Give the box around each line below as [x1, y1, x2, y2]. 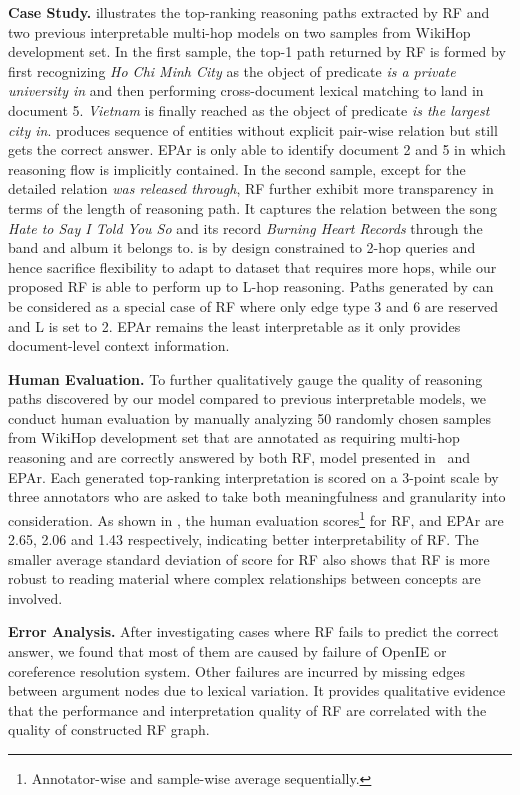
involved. [8, 587, 63, 608]
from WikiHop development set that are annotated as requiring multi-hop [8, 427, 460, 448]
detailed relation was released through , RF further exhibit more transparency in [8, 178, 494, 199]
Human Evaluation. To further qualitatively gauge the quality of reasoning [8, 368, 483, 389]
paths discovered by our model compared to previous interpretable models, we [8, 388, 487, 409]
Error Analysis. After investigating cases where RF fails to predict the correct [8, 621, 499, 642]
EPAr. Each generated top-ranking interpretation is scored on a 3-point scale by [8, 466, 499, 487]
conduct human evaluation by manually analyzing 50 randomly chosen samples [8, 407, 491, 428]
